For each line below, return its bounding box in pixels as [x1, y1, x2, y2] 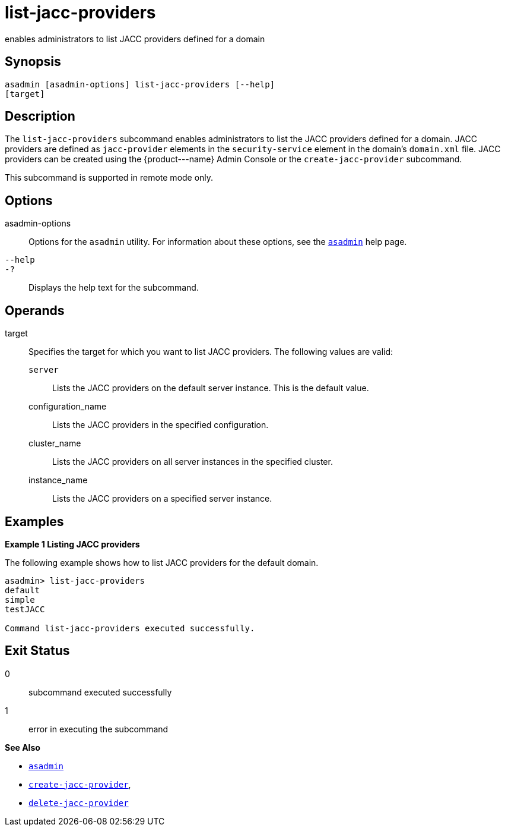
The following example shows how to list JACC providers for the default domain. [5, 557, 319, 568]
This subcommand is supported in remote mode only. [5, 172, 214, 183]
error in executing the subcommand [28, 723, 169, 734]
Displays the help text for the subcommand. [28, 282, 199, 293]
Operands [5, 303, 65, 318]
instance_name [28, 475, 88, 486]
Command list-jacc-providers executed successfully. [5, 623, 255, 633]
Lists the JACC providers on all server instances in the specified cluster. [52, 457, 333, 467]
